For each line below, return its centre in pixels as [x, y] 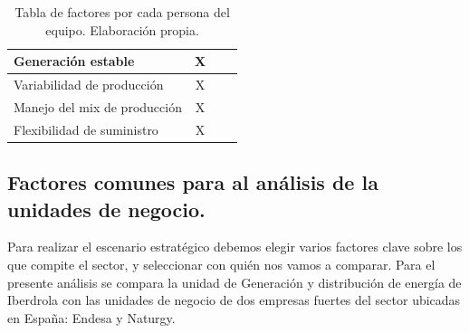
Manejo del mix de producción [98, 106]
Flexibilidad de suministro [86, 129]
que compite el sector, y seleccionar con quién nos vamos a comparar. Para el [221, 264]
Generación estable [74, 61]
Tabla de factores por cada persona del [122, 12]
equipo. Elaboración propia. [122, 29]
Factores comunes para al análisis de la [193, 182]
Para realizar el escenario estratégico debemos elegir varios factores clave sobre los [235, 247]
